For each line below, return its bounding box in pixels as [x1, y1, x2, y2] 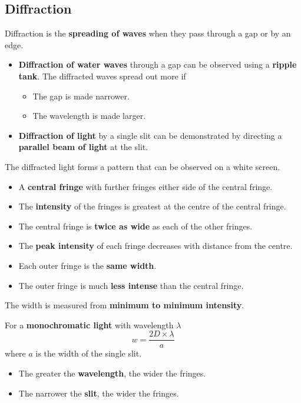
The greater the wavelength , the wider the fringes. [18, 367, 206, 379]
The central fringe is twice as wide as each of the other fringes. [18, 219, 253, 232]
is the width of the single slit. [35, 347, 142, 359]
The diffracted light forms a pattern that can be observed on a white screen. [5, 160, 280, 172]
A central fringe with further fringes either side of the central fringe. [18, 180, 273, 192]
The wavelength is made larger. [32, 109, 146, 122]
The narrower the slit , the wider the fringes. [18, 387, 179, 399]
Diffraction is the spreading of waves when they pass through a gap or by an [5, 27, 291, 39]
